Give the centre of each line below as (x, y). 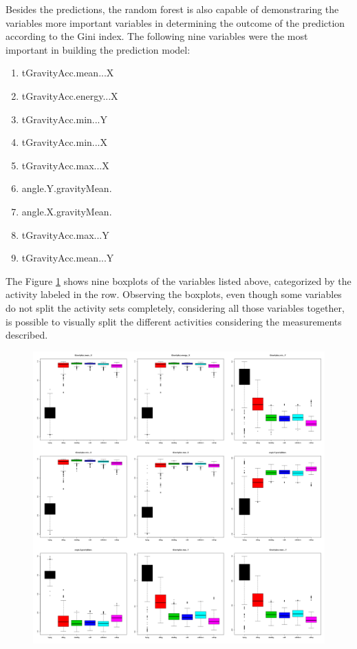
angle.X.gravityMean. (67, 211)
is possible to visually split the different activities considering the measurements (174, 321)
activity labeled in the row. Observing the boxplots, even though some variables (174, 294)
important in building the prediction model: (98, 49)
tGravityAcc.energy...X (70, 95)
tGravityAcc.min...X (65, 142)
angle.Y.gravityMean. (67, 188)
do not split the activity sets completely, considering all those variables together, (175, 307)
